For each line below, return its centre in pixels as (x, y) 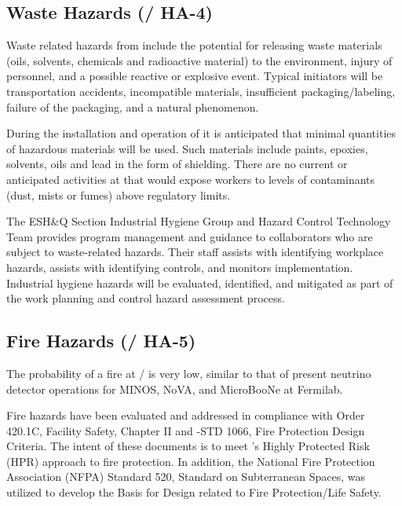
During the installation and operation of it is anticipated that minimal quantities (201, 133)
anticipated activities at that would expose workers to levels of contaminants (191, 179)
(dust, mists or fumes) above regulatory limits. (119, 194)
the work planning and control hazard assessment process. (146, 298)
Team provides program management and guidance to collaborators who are (190, 236)
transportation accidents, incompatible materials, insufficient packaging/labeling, (201, 91)
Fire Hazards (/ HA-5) (101, 341)
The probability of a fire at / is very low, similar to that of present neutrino (189, 373)
